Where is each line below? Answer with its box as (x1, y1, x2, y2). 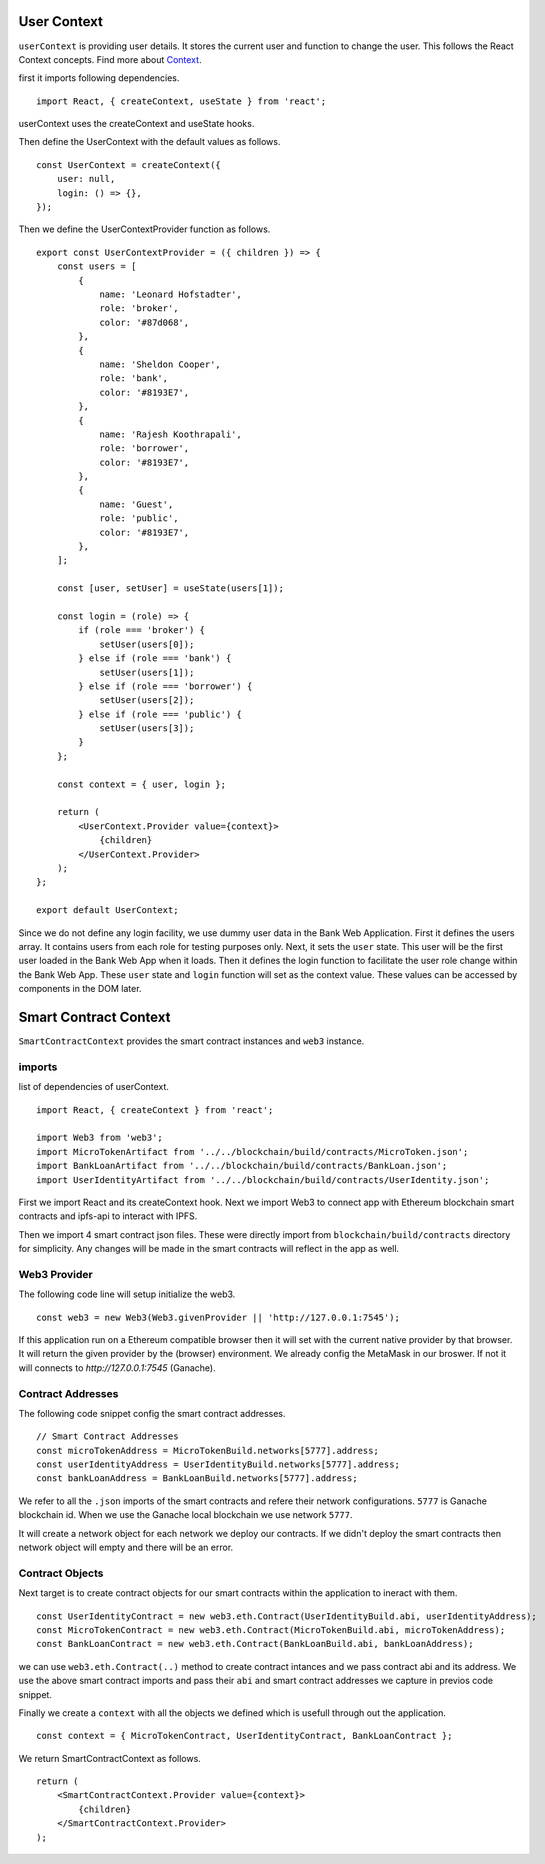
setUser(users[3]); (99, 723, 195, 734)
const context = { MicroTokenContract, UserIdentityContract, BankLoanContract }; (36, 1730, 453, 1742)
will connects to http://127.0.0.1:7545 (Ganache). (18, 1361, 216, 1374)
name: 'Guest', (99, 498, 174, 510)
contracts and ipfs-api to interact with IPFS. (18, 1210, 198, 1222)
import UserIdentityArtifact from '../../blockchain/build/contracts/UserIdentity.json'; (36, 1174, 490, 1185)
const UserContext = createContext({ (36, 159, 222, 170)
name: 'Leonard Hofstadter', (99, 288, 242, 300)
